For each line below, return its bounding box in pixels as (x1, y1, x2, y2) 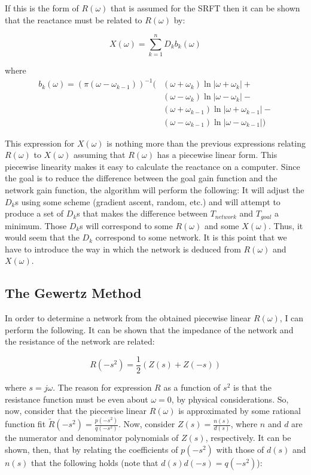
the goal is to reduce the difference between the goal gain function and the (5, 172, 278, 184)
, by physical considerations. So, (171, 392, 289, 405)
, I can (279, 312, 304, 324)
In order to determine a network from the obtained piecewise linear (5, 312, 251, 324)
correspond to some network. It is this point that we (95, 231, 287, 243)
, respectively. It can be (205, 431, 291, 444)
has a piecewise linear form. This (157, 148, 278, 161)
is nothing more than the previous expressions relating (106, 136, 306, 149)
